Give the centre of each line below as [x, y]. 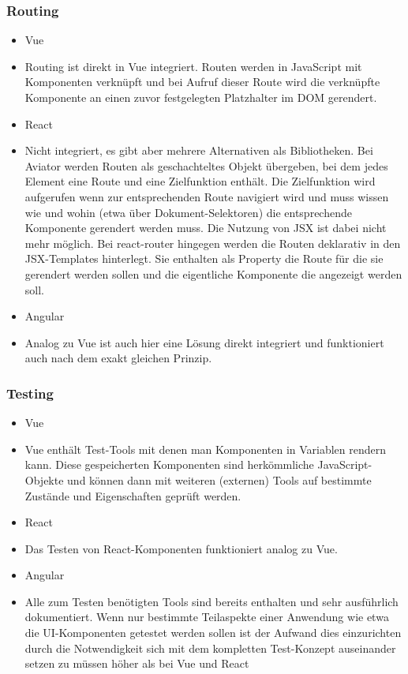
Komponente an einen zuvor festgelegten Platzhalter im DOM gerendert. [201, 97]
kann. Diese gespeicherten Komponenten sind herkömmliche [169, 464]
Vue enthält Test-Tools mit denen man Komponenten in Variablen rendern [206, 449]
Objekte [44, 479]
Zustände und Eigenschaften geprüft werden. [133, 495]
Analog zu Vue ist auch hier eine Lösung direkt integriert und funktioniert [204, 342]
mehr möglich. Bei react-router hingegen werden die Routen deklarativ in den [213, 243]
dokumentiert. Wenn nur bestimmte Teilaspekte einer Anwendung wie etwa [207, 617]
